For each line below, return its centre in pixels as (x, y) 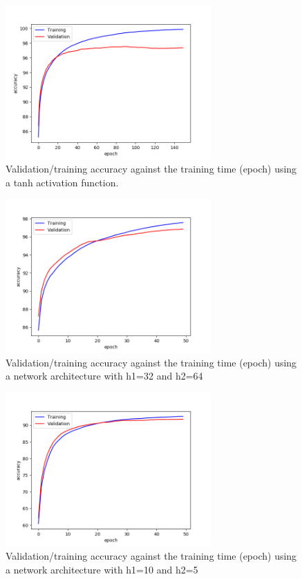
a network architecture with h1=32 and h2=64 (104, 376)
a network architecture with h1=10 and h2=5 (102, 569)
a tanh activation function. (62, 182)
